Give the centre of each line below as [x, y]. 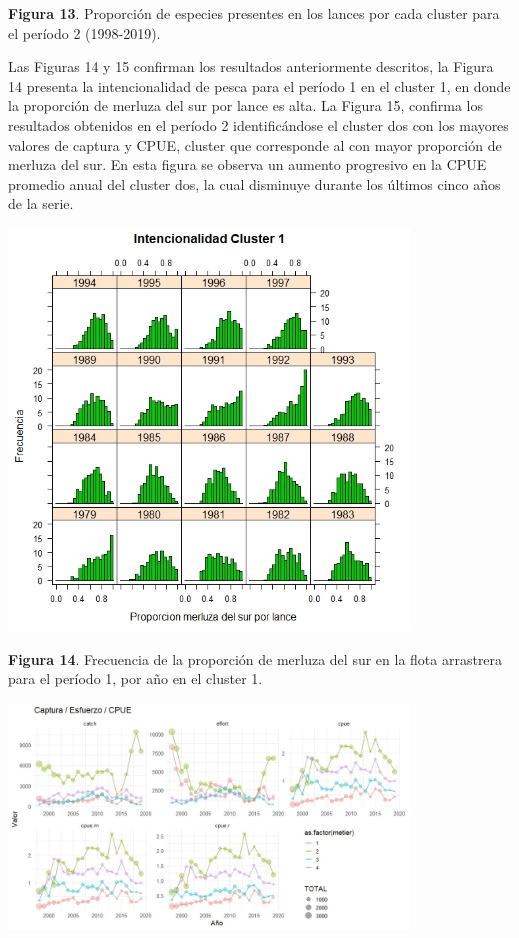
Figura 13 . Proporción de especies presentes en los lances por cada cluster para [254, 13]
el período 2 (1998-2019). [84, 32]
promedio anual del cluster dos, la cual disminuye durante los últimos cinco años [254, 183]
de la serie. [41, 203]
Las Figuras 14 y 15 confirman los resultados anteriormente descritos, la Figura [251, 66]
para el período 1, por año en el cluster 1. [135, 678]
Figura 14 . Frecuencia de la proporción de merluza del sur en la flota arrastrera [255, 658]
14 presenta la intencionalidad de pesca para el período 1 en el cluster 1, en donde [259, 85]
